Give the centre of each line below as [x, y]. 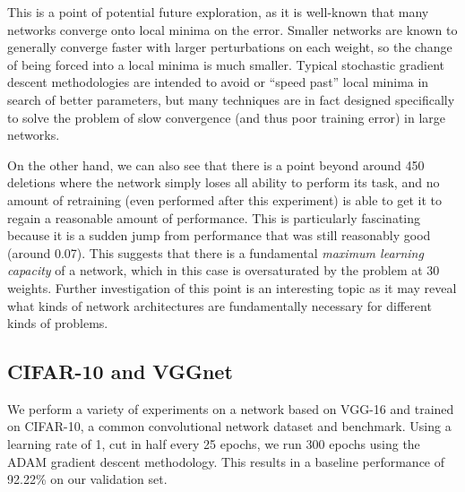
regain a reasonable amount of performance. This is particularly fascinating [214, 217]
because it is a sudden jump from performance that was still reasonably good [219, 235]
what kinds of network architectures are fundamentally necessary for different [220, 305]
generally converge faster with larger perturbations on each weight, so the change [230, 47]
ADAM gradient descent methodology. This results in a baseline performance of [226, 461]
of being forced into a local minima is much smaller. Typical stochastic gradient [226, 64]
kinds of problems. [58, 323]
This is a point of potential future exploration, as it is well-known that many [218, 12]
